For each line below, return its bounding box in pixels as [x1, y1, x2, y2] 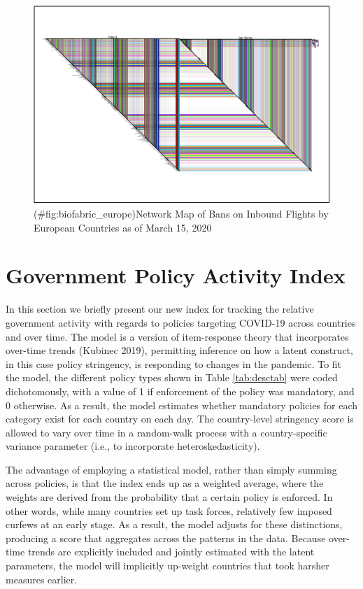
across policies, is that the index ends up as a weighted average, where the [6, 476, 324, 490]
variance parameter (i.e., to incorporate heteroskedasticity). [6, 439, 260, 453]
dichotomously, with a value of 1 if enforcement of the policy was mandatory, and [6, 383, 355, 398]
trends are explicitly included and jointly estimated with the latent [27, 544, 315, 559]
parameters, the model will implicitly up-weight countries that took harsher [6, 558, 329, 573]
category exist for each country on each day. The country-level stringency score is [6, 411, 354, 426]
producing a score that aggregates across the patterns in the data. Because [6, 530, 326, 545]
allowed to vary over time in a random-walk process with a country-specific [6, 425, 327, 439]
